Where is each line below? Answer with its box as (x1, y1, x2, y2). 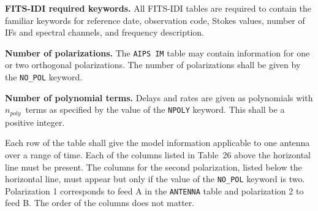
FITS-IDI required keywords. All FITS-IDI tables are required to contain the (5, 2, 312, 14)
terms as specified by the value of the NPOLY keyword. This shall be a (25, 103, 285, 116)
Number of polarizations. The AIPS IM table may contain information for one (5, 46, 310, 59)
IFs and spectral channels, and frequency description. (5, 26, 204, 39)
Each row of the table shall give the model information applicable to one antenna (5, 136, 310, 149)
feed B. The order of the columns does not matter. (5, 196, 195, 209)
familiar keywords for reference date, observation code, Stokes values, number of (5, 13, 305, 26)
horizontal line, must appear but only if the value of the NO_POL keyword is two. (5, 172, 305, 185)
